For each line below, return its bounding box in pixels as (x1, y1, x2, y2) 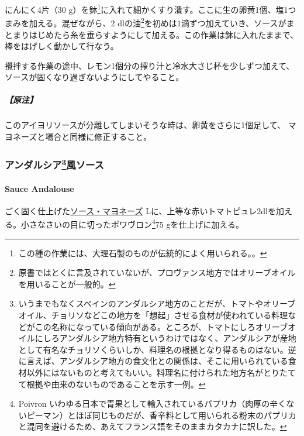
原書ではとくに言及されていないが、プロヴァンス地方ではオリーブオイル (18, 266, 296, 279)
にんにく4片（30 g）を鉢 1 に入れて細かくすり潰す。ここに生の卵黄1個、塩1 (5, 2, 288, 15)
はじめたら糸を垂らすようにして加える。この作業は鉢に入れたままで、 (29, 28, 298, 40)
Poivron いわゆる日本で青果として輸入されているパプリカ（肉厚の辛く (18, 397, 286, 410)
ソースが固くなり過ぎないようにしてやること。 (5, 71, 184, 83)
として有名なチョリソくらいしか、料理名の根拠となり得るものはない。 (18, 343, 288, 355)
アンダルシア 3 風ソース (5, 156, 104, 171)
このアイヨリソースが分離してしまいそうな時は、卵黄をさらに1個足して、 (5, 119, 286, 131)
